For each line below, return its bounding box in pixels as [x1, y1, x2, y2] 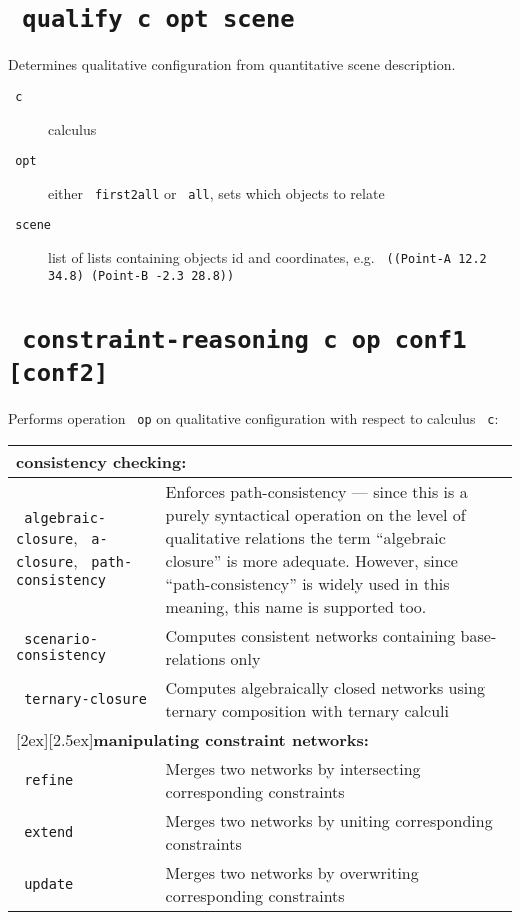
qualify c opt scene [22, 5, 295, 34]
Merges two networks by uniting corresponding [165, 808, 493, 832]
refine [24, 771, 74, 788]
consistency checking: [16, 449, 187, 473]
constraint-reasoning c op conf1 [22, 325, 467, 354]
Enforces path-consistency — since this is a [165, 479, 468, 503]
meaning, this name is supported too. [165, 594, 427, 618]
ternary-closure [24, 690, 147, 707]
